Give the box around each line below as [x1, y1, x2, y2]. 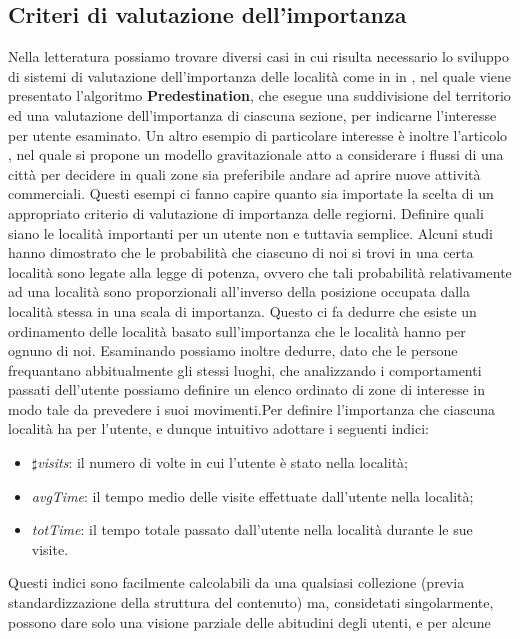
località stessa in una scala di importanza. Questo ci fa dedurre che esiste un [8, 300, 477, 321]
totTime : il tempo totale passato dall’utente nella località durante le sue [31, 519, 473, 540]
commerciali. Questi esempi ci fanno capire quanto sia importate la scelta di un [8, 183, 494, 204]
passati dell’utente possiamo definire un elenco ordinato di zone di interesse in [8, 379, 485, 400]
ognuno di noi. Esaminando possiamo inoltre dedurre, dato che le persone [8, 340, 458, 361]
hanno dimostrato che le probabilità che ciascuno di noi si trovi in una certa [8, 242, 474, 263]
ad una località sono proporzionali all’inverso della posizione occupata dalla [8, 281, 471, 302]
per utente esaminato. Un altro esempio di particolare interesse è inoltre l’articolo [8, 124, 508, 145]
